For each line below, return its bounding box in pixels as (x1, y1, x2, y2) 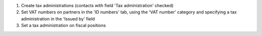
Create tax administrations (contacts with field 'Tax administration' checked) (21, 3, 174, 8)
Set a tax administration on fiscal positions (21, 23, 106, 28)
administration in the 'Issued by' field (21, 16, 95, 21)
